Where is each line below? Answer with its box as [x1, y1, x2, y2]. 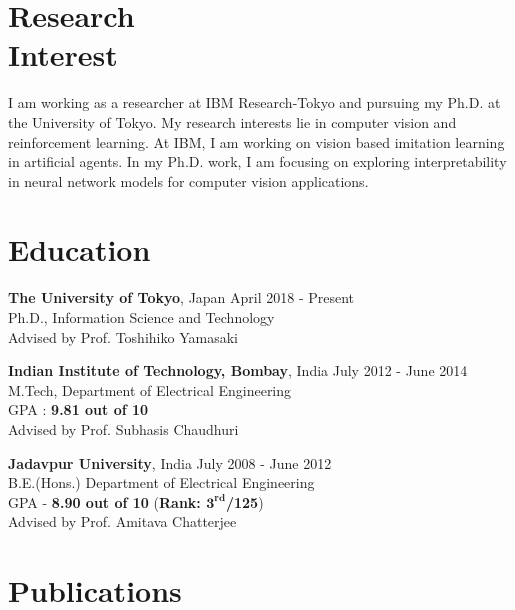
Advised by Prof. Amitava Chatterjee [8, 511, 237, 532]
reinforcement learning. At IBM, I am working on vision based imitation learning [8, 131, 505, 152]
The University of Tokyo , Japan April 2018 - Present [8, 287, 355, 308]
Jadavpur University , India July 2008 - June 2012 [8, 452, 332, 473]
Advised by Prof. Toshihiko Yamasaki [8, 326, 238, 347]
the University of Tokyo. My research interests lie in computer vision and [8, 111, 457, 132]
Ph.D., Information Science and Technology [8, 307, 275, 327]
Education [8, 229, 151, 270]
